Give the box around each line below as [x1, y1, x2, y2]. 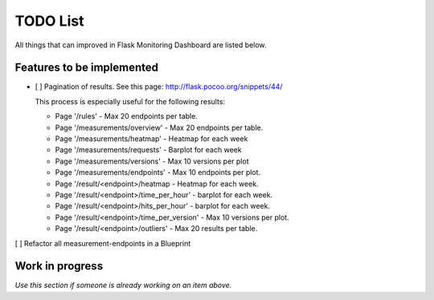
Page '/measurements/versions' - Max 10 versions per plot [55, 156, 249, 166]
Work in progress [14, 259, 104, 273]
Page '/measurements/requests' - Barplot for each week [55, 145, 242, 155]
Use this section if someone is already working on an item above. [14, 281, 232, 290]
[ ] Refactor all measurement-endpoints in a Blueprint [14, 238, 191, 248]
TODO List [14, 12, 84, 30]
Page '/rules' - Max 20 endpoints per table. [55, 111, 199, 121]
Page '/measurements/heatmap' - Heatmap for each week [55, 134, 248, 144]
